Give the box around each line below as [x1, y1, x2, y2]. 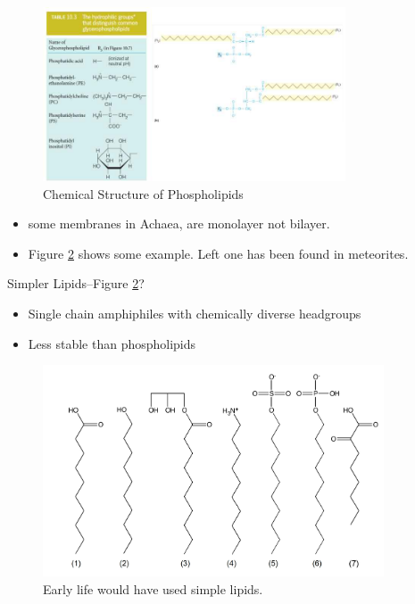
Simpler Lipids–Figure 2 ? [7, 274, 145, 293]
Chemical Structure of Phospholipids [43, 184, 244, 203]
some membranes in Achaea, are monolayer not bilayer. [28, 214, 330, 233]
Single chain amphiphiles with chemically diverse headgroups [28, 304, 361, 322]
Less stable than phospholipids [28, 334, 196, 352]
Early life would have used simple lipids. [43, 580, 263, 599]
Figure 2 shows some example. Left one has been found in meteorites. [28, 244, 409, 262]
